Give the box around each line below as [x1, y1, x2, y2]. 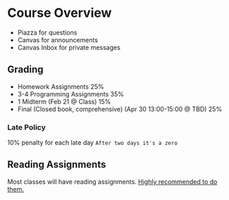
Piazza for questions [17, 28, 78, 37]
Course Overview [7, 5, 112, 21]
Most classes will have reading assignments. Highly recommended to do [7, 177, 218, 186]
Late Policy [7, 122, 46, 132]
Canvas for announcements [17, 35, 99, 44]
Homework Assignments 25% [17, 82, 104, 91]
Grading [7, 63, 44, 75]
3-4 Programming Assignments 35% [17, 89, 125, 98]
